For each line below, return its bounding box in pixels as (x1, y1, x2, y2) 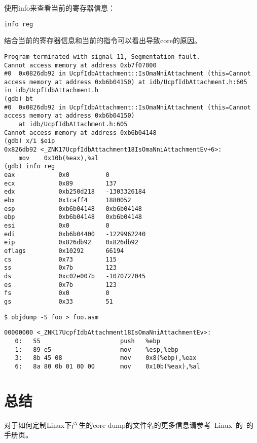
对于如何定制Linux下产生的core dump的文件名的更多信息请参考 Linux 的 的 (4, 419, 254, 430)
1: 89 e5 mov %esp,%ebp (15, 346, 178, 353)
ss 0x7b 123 (4, 264, 117, 272)
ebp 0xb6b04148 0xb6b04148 (4, 213, 142, 221)
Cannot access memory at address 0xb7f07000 (4, 61, 157, 69)
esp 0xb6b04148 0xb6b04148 (4, 205, 142, 212)
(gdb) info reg (4, 163, 55, 170)
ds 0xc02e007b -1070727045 (4, 272, 146, 280)
